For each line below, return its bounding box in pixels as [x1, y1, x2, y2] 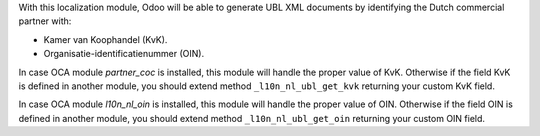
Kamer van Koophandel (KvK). [43, 33, 168, 45]
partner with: [18, 15, 72, 27]
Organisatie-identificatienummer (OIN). [43, 48, 205, 60]
